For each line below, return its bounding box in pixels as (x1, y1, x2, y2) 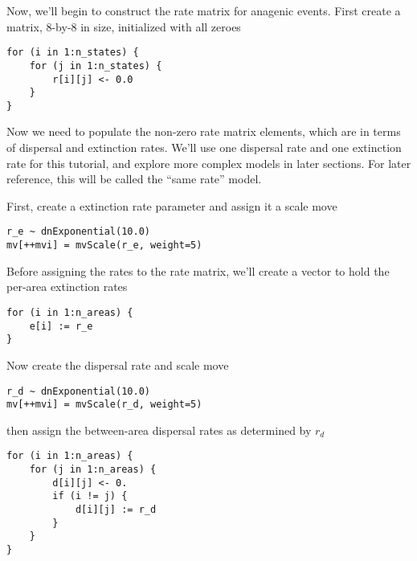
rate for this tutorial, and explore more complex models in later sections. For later (6, 154, 411, 171)
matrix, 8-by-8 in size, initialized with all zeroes (6, 18, 241, 35)
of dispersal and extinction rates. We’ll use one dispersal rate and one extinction (6, 139, 402, 156)
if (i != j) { (52, 490, 128, 502)
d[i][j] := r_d (75, 504, 157, 516)
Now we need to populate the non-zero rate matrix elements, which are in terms (6, 123, 401, 140)
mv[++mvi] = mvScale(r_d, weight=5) (6, 399, 202, 411)
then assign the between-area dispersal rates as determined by (6, 421, 312, 438)
